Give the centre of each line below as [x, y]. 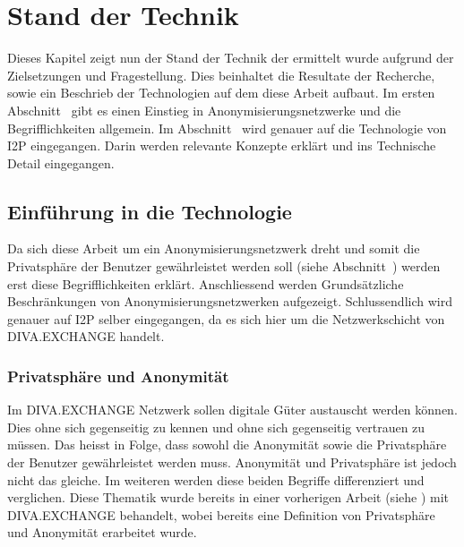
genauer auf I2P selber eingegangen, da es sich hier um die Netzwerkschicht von [226, 318]
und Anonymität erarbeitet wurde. [102, 532]
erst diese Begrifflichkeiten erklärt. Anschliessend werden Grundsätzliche [206, 283]
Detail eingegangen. [61, 162]
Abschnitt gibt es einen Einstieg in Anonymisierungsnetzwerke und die [204, 110]
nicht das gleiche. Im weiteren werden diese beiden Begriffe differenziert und [216, 479]
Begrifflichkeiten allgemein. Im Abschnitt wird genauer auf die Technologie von [227, 128]
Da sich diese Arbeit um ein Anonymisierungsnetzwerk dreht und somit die [214, 248]
